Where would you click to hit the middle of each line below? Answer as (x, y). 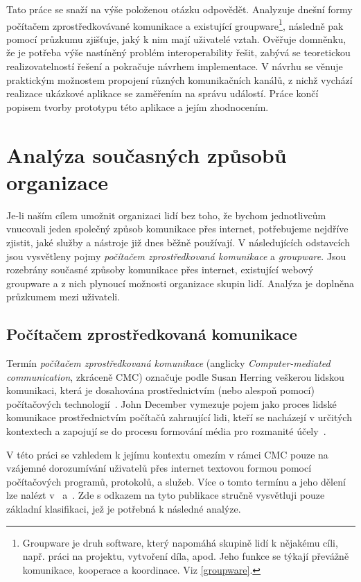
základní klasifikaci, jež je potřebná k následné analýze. (124, 509)
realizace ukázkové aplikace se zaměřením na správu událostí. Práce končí (162, 93)
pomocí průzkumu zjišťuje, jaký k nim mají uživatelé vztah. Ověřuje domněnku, (176, 38)
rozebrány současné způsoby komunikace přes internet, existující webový (160, 269)
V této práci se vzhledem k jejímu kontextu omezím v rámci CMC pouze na (167, 454)
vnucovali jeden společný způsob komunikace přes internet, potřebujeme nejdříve (177, 229)
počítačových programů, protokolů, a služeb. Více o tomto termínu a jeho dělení (176, 481)
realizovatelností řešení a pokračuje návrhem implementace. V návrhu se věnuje (175, 66)
